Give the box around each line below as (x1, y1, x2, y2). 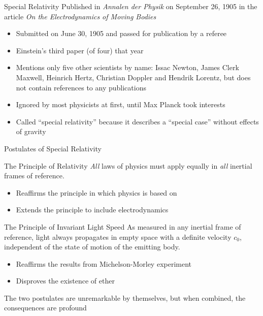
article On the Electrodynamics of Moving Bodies (4, 11, 156, 21)
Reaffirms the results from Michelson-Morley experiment (16, 258, 192, 269)
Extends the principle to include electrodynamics (16, 204, 169, 215)
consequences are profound (4, 302, 87, 313)
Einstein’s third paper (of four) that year (16, 45, 144, 55)
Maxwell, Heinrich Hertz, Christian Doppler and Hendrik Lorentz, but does (16, 72, 251, 82)
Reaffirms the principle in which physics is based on (16, 187, 177, 198)
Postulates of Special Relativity (4, 143, 102, 153)
